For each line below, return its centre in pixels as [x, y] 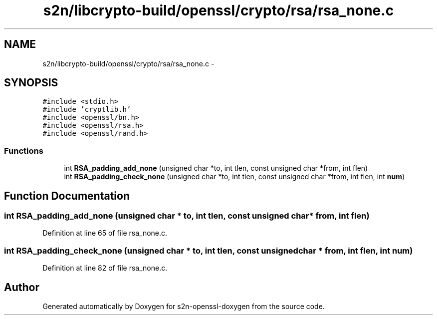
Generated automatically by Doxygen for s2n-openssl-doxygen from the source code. [184, 306]
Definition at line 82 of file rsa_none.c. [105, 268]
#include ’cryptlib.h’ [87, 110]
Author [22, 287]
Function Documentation [67, 196]
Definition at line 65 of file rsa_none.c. [105, 233]
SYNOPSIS [31, 83]
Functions [24, 151]
